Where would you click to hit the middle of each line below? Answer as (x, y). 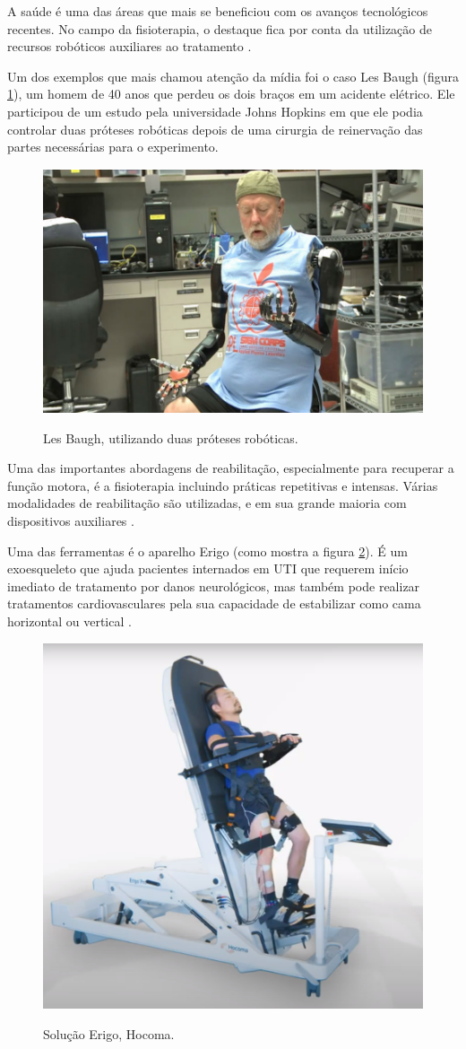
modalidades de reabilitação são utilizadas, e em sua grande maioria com (207, 503)
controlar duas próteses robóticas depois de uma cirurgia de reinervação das (215, 129)
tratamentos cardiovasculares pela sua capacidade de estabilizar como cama (214, 603)
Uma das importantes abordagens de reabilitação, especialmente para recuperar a (231, 468)
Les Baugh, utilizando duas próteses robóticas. (171, 437)
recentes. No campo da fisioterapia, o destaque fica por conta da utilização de (220, 28)
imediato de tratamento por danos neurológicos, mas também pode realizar (214, 586)
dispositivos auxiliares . (71, 521)
